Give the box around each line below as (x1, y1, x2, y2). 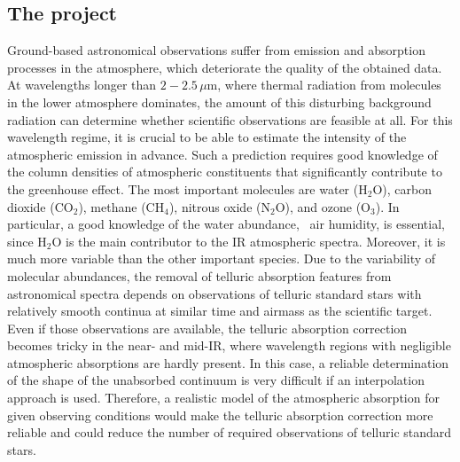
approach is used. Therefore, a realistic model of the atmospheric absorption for (7, 388, 440, 407)
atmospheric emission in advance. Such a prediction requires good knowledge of (7, 145, 438, 163)
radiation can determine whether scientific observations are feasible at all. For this (7, 110, 453, 129)
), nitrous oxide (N (168, 197, 270, 215)
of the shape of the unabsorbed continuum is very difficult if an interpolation (7, 371, 425, 389)
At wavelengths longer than (7, 75, 157, 94)
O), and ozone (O (275, 197, 370, 215)
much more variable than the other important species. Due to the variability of (7, 249, 436, 268)
